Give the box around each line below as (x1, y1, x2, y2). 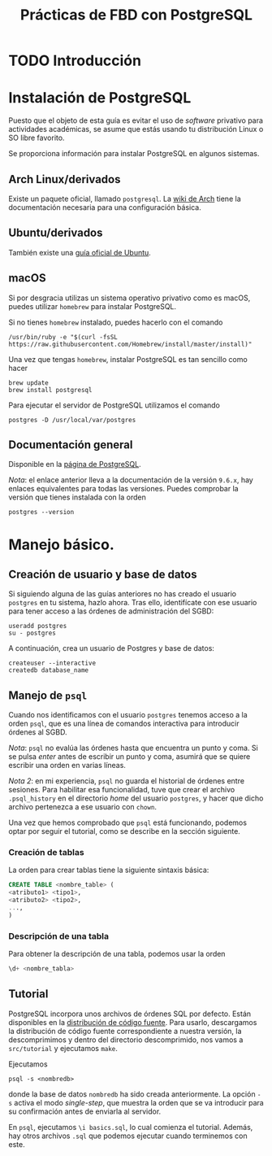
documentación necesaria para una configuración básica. (8, 202, 201, 212)
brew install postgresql (8, 386, 93, 394)
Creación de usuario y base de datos (8, 567, 197, 581)
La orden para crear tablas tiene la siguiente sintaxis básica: (8, 865, 209, 875)
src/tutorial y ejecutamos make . (8, 1043, 118, 1053)
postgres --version (8, 508, 75, 517)
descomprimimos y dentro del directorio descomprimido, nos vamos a (8, 1035, 244, 1045)
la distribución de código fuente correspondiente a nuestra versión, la (8, 1026, 242, 1036)
